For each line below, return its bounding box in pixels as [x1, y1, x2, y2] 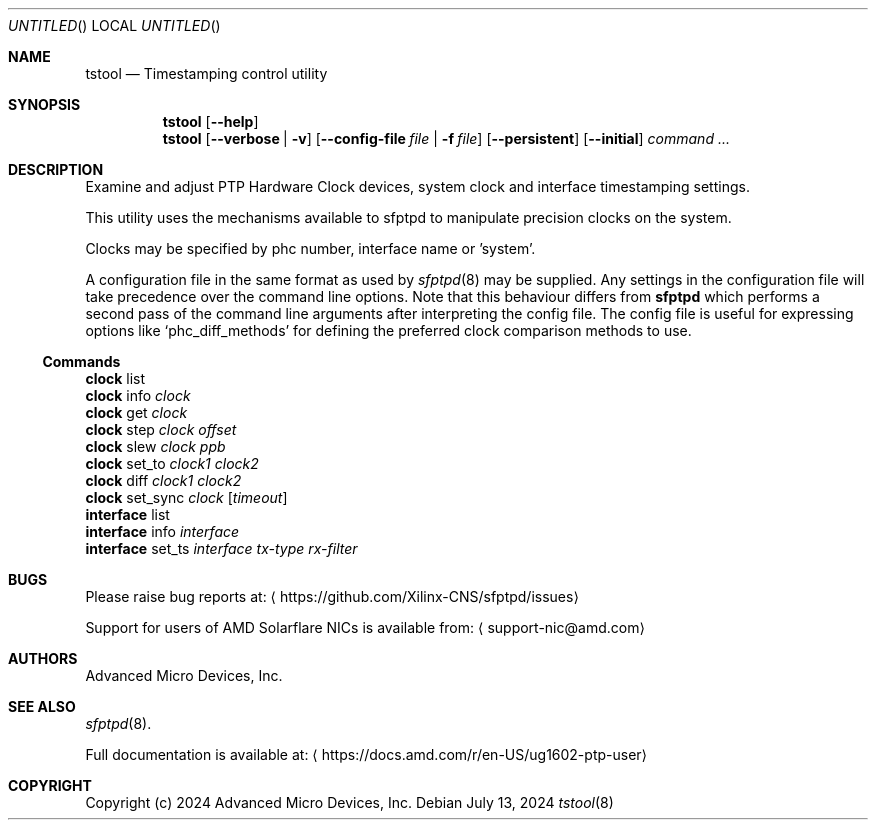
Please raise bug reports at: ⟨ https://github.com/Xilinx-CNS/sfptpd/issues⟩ [85, 588, 579, 605]
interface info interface [85, 523, 240, 540]
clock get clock [85, 404, 188, 421]
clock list [85, 370, 146, 387]
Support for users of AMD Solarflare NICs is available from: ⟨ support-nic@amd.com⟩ [85, 619, 645, 636]
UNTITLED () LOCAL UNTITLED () [8, 17, 221, 34]
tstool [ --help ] [162, 113, 259, 130]
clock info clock [85, 387, 191, 404]
